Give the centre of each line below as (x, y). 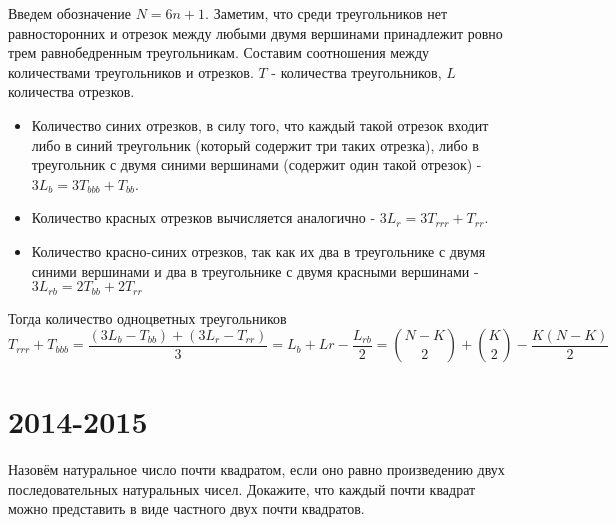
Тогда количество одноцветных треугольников (147, 317)
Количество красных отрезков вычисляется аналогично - (203, 217)
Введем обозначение (70, 13)
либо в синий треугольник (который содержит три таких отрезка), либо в (255, 144)
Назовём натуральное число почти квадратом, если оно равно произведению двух (256, 469)
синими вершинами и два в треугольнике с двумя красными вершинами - (255, 270)
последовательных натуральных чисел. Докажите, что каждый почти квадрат (242, 488)
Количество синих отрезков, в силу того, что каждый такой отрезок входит (260, 124)
